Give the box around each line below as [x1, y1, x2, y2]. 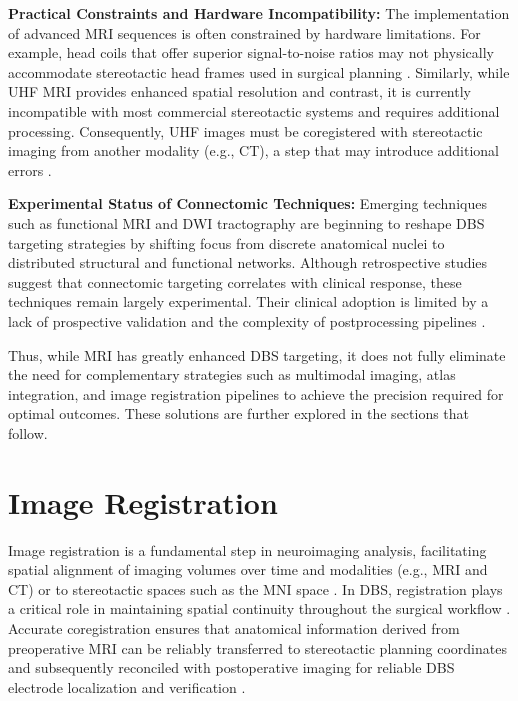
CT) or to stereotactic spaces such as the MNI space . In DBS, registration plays [8, 578, 503, 599]
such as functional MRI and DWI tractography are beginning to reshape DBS [8, 212, 485, 233]
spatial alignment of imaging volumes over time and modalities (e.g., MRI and [8, 559, 488, 580]
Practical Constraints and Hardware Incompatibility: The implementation [8, 3, 510, 23]
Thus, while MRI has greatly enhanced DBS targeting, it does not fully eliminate [8, 344, 506, 365]
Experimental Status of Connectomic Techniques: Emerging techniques [8, 193, 487, 214]
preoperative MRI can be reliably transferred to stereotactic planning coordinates [8, 637, 507, 658]
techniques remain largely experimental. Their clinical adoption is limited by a [8, 291, 489, 312]
